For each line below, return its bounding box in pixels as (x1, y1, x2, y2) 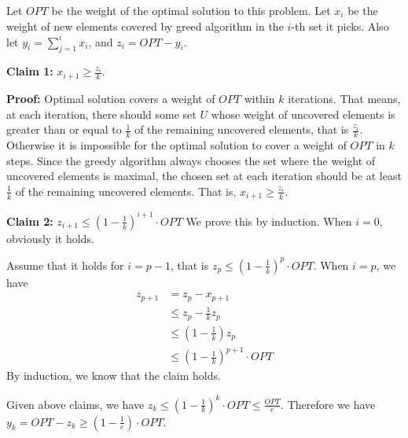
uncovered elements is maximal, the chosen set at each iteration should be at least (6, 167, 402, 184)
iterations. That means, (288, 90, 401, 106)
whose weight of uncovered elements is (211, 105, 395, 122)
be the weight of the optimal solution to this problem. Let (51, 2, 331, 18)
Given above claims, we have (6, 396, 145, 412)
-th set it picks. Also (291, 17, 389, 34)
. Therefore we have (281, 396, 376, 412)
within (244, 90, 275, 106)
